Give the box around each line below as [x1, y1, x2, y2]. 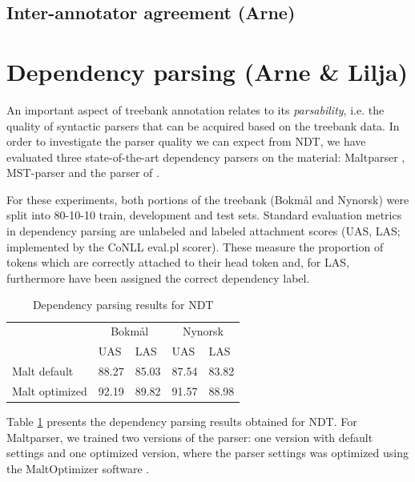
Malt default [12, 362, 74, 379]
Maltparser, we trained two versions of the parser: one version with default [6, 428, 373, 445]
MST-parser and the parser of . [6, 164, 159, 181]
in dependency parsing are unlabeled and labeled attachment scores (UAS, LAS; [6, 223, 401, 239]
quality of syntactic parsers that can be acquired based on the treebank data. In [6, 117, 400, 134]
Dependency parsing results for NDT [32, 296, 214, 313]
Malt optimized [12, 382, 87, 399]
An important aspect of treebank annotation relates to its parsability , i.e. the [6, 101, 385, 118]
